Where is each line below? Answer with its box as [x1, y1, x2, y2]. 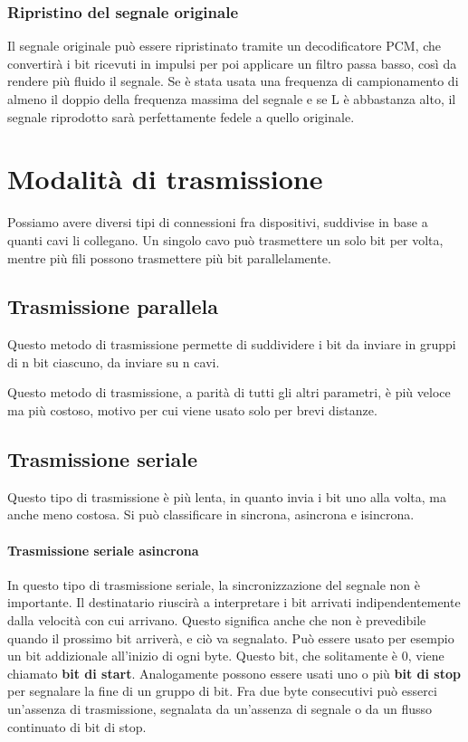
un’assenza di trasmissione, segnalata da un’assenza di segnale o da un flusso [7, 699, 433, 718]
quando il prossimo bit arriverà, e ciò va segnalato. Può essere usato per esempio [7, 628, 454, 647]
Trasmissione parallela [7, 292, 218, 320]
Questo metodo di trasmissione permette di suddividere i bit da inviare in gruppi [7, 335, 456, 354]
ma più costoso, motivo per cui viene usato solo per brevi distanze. [7, 401, 377, 420]
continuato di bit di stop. [7, 717, 147, 736]
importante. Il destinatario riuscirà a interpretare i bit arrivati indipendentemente [7, 593, 461, 612]
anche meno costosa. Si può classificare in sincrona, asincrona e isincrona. [7, 505, 415, 524]
